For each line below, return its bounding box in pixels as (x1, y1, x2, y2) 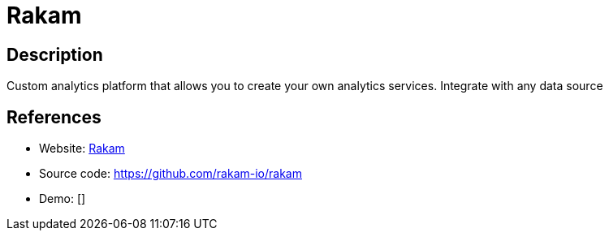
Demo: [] (39, 192, 86, 206)
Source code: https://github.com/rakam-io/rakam (39, 166, 302, 181)
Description (6, 44, 103, 65)
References (6, 106, 101, 127)
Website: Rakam (39, 141, 125, 156)
